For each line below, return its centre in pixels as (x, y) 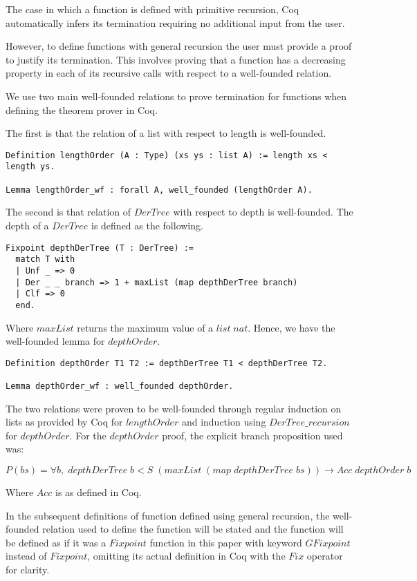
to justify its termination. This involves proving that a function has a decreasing (176, 59)
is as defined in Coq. (99, 492)
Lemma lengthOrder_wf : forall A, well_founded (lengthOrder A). (159, 190)
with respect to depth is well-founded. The (263, 212)
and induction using (224, 422)
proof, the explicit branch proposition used (252, 435)
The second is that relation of (68, 212)
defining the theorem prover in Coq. (82, 109)
